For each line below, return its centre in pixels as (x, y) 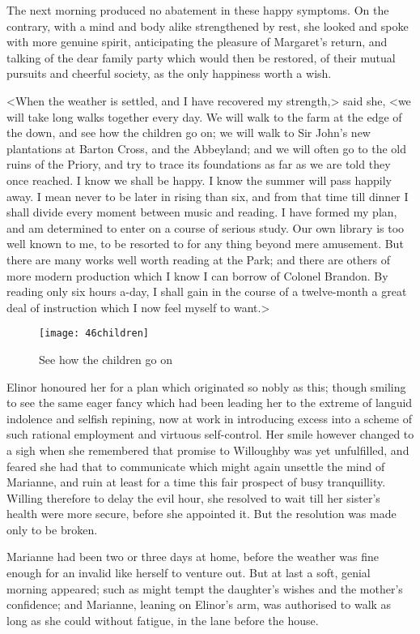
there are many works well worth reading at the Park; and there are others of (198, 259)
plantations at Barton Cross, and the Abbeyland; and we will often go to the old (207, 148)
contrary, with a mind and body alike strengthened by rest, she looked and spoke (208, 26)
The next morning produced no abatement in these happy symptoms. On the (198, 10)
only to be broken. (52, 529)
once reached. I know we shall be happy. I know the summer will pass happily (199, 180)
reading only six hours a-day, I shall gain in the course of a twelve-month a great (207, 291)
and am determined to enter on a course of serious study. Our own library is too (206, 227)
